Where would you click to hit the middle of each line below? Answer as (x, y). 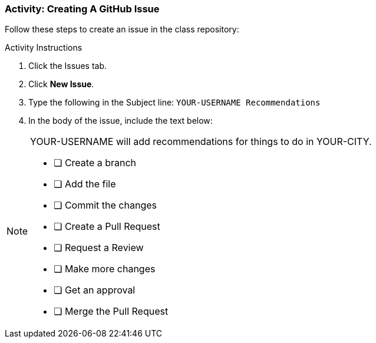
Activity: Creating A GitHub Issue (82, 9)
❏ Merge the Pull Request (111, 311)
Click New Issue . (61, 84)
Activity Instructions (44, 48)
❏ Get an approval (95, 290)
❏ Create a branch (95, 163)
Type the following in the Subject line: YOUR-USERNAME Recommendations (174, 103)
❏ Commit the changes (105, 205)
